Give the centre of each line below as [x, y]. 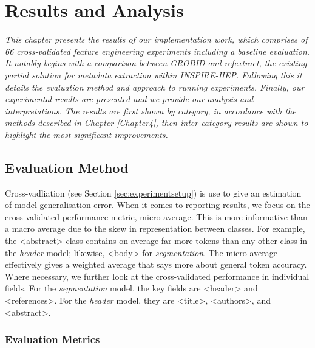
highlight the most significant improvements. [86, 134]
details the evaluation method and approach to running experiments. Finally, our [155, 87]
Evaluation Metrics [52, 339]
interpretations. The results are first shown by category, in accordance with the [151, 110]
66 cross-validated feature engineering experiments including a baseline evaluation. [157, 51]
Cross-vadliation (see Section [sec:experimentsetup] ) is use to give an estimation [153, 193]
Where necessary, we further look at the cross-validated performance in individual [157, 276]
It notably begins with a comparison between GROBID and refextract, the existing [156, 63]
